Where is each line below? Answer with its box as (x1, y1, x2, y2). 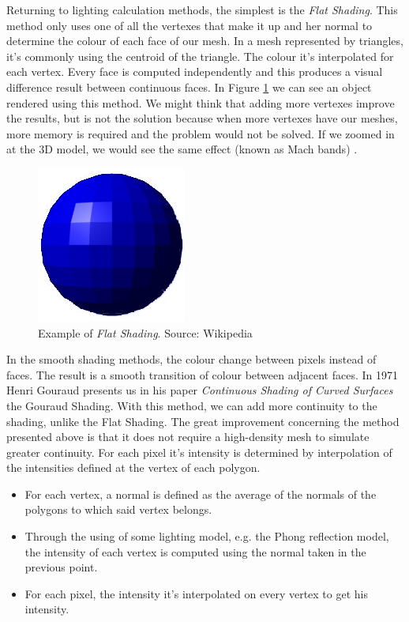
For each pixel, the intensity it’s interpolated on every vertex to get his (24, 585, 368, 601)
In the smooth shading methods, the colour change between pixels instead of (6, 351, 377, 368)
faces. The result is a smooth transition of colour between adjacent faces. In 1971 (6, 366, 398, 383)
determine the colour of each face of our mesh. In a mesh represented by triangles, (6, 32, 403, 49)
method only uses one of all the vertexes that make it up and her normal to (6, 17, 373, 33)
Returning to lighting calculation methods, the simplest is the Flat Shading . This (6, 2, 398, 17)
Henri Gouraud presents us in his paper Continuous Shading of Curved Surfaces (6, 382, 393, 398)
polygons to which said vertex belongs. (24, 501, 212, 518)
